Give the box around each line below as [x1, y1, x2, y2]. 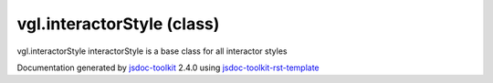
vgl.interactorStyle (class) [16, 14, 220, 34]
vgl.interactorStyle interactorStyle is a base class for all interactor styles [16, 46, 288, 57]
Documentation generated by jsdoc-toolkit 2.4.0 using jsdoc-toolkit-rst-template [16, 62, 320, 73]
